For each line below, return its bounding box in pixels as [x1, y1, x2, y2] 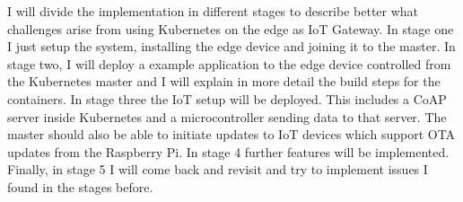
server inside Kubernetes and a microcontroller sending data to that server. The [7, 107, 447, 126]
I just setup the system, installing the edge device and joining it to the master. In [7, 37, 456, 56]
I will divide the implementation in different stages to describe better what [7, 2, 419, 20]
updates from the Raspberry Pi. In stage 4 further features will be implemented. [7, 142, 450, 161]
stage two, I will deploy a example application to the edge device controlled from [7, 54, 451, 73]
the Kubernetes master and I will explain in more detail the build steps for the [7, 72, 441, 91]
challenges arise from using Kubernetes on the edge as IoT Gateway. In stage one [7, 19, 454, 38]
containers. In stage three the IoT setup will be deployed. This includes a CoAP [7, 89, 447, 108]
